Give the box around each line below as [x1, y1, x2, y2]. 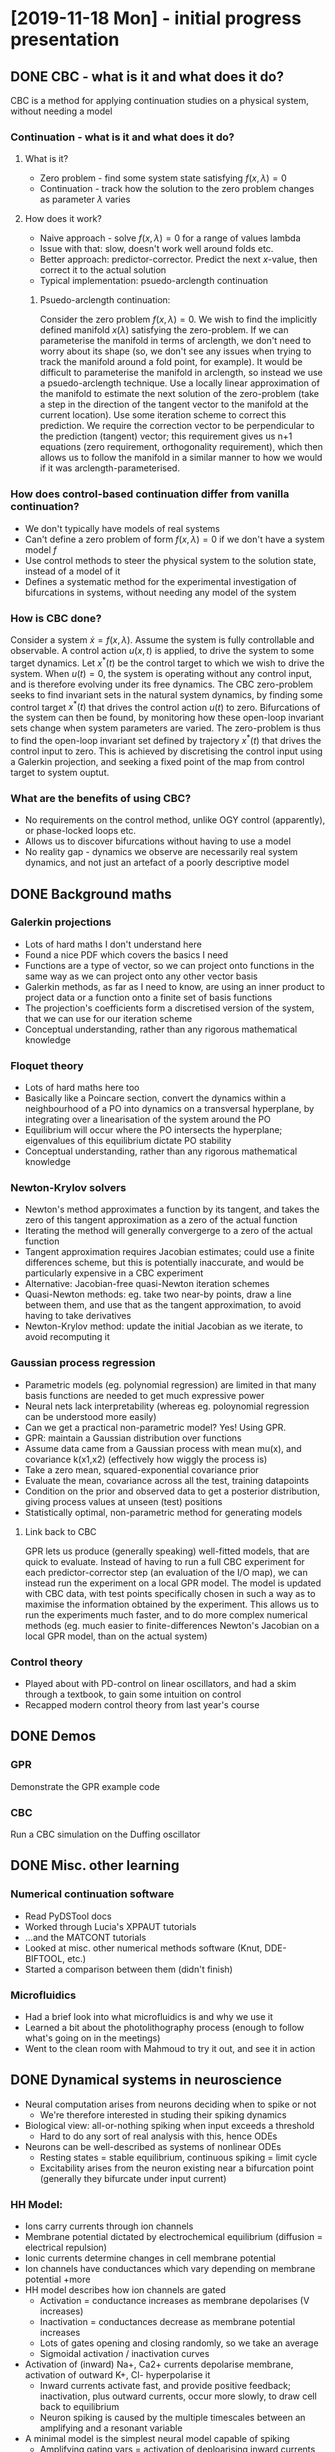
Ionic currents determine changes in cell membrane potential [24, 2252, 277, 2264]
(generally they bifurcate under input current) [39, 2172, 227, 2184]
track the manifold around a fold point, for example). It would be [39, 356, 303, 368]
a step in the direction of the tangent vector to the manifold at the [39, 398, 309, 411]
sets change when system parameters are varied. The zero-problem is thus [10, 722, 322, 734]
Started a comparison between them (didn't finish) [24, 1963, 233, 1975]
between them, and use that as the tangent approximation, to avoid [24, 1299, 302, 1311]
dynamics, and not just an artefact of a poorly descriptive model [24, 857, 290, 869]
